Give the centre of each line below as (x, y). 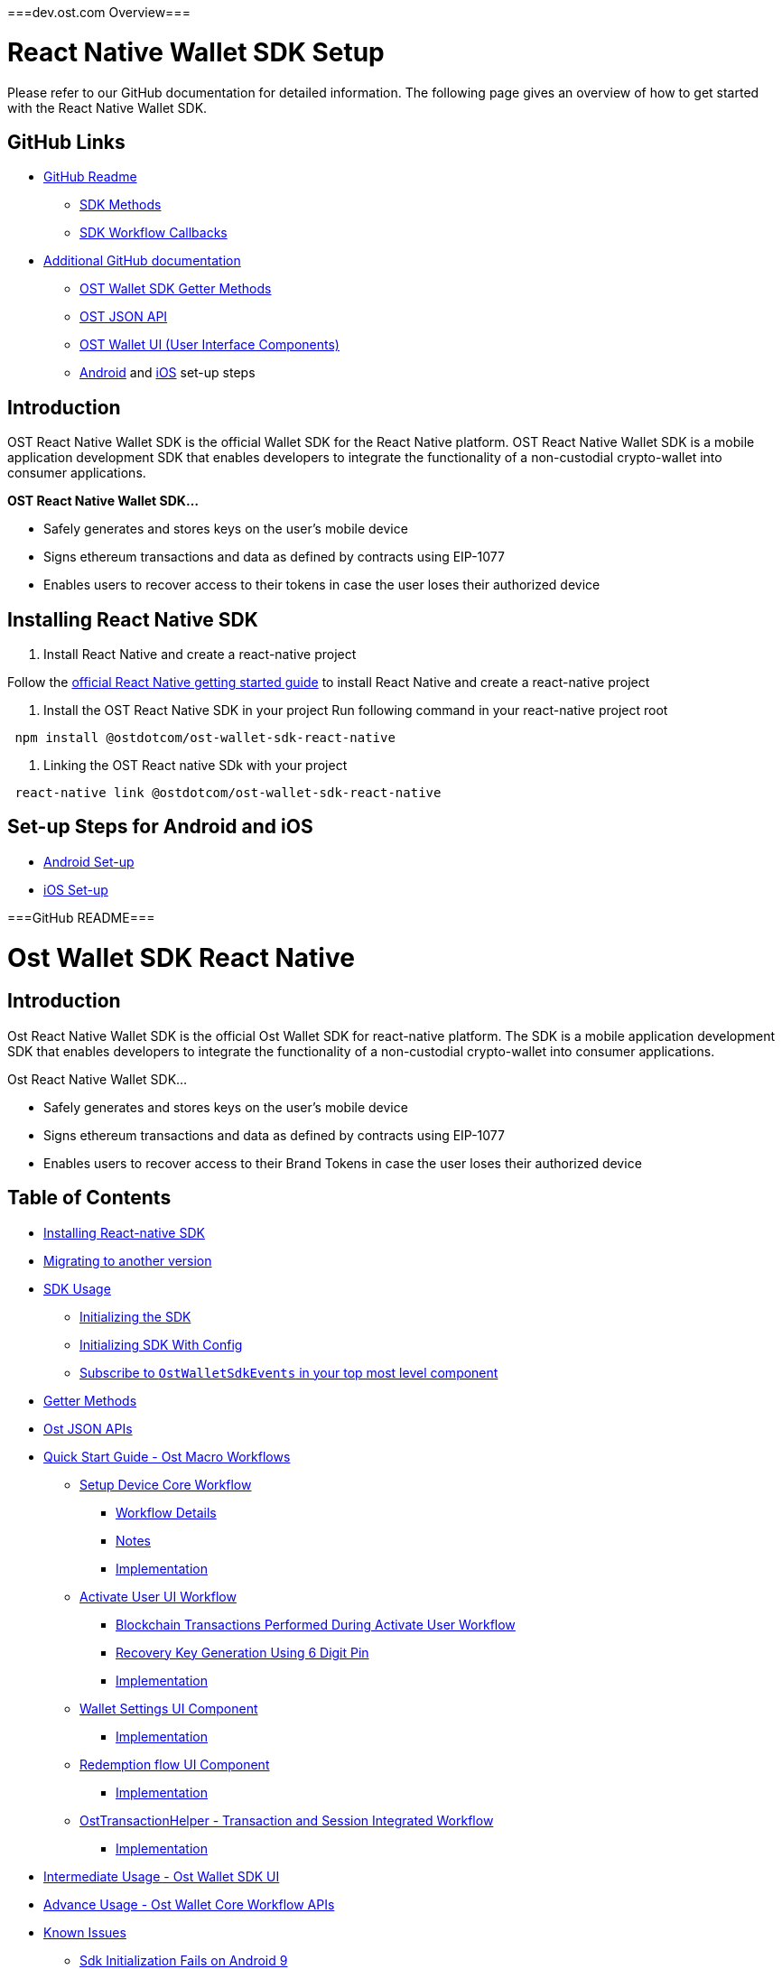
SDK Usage (77, 1288)
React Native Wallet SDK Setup (196, 52)
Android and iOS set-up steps (168, 373)
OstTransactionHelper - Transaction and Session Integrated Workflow (287, 1820)
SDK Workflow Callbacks (154, 233)
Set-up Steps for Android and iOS (160, 827)
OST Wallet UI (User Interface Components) (209, 345)
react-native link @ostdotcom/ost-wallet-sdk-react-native (228, 793)
